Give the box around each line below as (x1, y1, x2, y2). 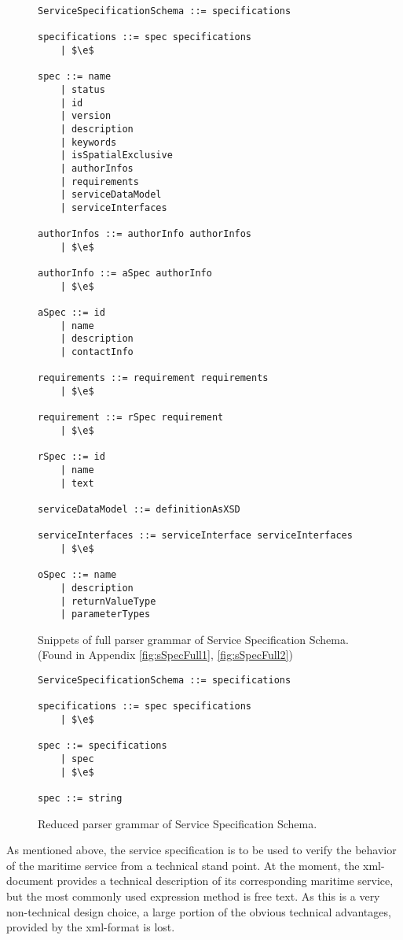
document (6, 872, 53, 889)
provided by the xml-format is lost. (6, 919, 175, 935)
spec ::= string (38, 792, 123, 804)
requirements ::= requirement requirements (38, 372, 269, 384)
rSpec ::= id (38, 451, 105, 463)
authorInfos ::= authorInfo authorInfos (38, 228, 252, 240)
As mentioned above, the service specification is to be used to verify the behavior (6, 842, 397, 858)
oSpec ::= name (38, 569, 117, 581)
